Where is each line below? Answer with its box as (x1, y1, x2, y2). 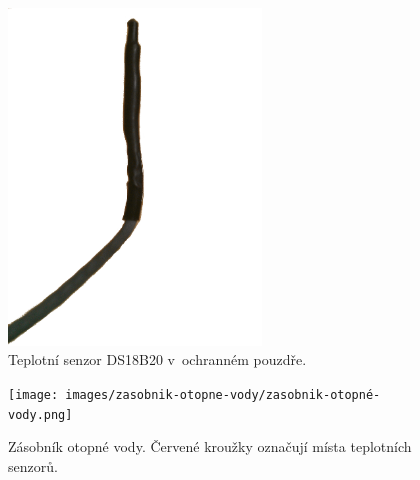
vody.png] (8, 407, 73, 422)
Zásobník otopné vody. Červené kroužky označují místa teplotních (8, 436, 412, 457)
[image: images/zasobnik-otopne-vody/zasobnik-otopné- (8, 388, 381, 403)
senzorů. (8, 455, 58, 476)
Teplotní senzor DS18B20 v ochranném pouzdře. (8, 349, 307, 370)
